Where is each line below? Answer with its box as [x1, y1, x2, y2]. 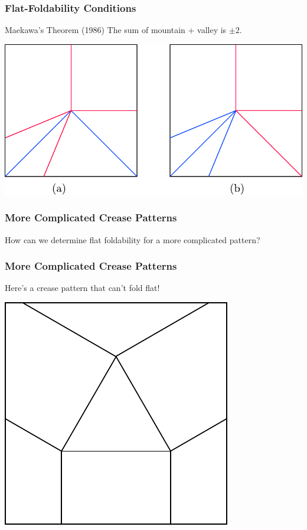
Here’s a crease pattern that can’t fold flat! [5, 282, 160, 294]
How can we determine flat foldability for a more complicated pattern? [5, 233, 260, 246]
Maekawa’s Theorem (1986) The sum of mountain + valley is [5, 24, 227, 36]
